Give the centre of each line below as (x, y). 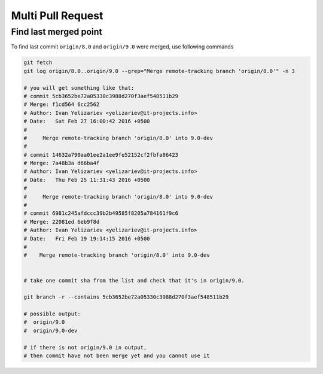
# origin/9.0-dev (51, 330)
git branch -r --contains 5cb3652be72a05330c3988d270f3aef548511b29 (126, 297)
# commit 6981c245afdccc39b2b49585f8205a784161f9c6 (101, 213)
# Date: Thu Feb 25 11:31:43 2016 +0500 (87, 180)
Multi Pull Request (57, 16)
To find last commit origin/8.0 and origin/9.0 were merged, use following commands (122, 47)
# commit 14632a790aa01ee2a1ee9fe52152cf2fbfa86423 (101, 155)
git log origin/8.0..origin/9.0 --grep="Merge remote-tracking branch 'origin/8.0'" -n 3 (159, 71)
